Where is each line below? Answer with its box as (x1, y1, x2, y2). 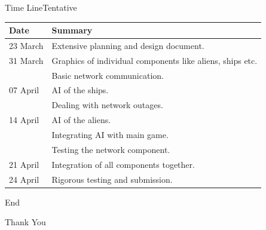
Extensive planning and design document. (51, 39, 204, 51)
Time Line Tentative (5, 1, 77, 13)
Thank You (5, 216, 46, 228)
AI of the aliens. (51, 114, 111, 126)
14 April (9, 114, 39, 126)
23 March (9, 39, 44, 51)
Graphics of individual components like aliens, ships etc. (51, 54, 258, 66)
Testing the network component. (51, 143, 170, 155)
